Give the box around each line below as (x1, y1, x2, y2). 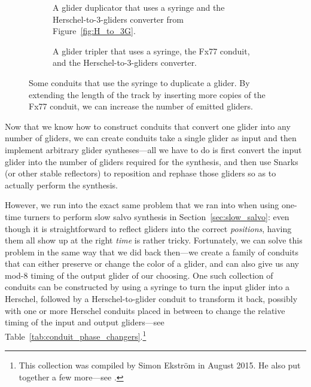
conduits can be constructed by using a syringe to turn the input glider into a (5, 281, 290, 293)
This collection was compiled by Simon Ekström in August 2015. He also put (19, 359, 301, 371)
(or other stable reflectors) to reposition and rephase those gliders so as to (5, 167, 276, 179)
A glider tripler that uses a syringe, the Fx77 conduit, (53, 44, 250, 57)
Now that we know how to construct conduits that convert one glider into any (5, 120, 291, 132)
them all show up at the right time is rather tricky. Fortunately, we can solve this (5, 234, 303, 246)
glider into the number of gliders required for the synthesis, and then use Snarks (5, 155, 298, 167)
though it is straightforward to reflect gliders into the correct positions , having (5, 222, 292, 234)
